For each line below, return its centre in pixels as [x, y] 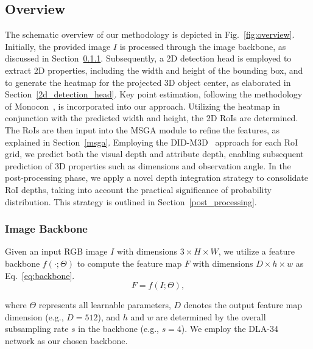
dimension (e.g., [34, 316]
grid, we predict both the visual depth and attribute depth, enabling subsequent [154, 154]
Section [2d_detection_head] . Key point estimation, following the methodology [154, 94]
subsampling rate [37, 329]
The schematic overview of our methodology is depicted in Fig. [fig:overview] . [150, 34]
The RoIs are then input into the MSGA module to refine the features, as [142, 129]
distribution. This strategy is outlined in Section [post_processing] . [131, 201]
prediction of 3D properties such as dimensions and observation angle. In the [148, 165]
